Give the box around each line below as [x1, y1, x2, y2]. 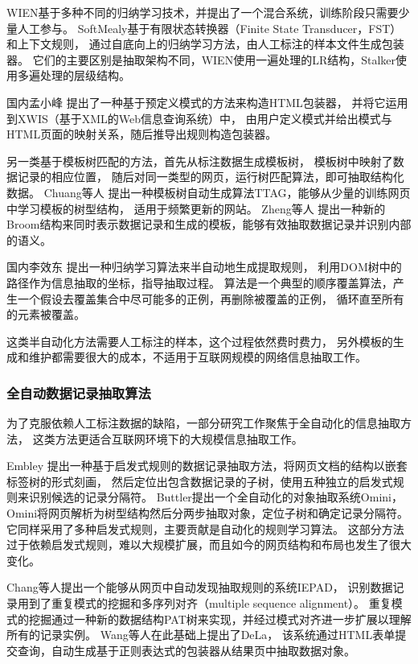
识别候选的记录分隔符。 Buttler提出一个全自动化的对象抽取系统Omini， [28, 489, 403, 505]
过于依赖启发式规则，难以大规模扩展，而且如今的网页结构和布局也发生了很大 [6, 536, 412, 553]
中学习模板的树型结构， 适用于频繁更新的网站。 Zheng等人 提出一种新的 [6, 200, 386, 217]
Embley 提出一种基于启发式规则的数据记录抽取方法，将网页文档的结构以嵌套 [6, 457, 408, 474]
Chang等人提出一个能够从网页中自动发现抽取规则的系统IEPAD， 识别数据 [6, 579, 393, 596]
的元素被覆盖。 [6, 306, 85, 323]
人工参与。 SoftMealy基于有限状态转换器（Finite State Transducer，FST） [17, 19, 402, 36]
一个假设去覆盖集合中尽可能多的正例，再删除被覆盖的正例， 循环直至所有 [17, 290, 404, 307]
